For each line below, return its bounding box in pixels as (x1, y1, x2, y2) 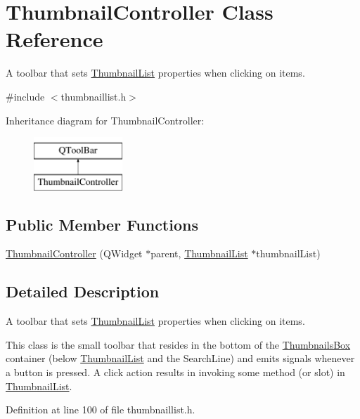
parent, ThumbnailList (150, 246, 248, 261)
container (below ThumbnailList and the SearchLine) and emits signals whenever (6, 351, 355, 366)
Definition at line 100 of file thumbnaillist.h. (6, 402, 195, 417)
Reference (6, 25, 103, 53)
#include (6, 89, 45, 103)
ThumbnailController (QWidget (6, 246, 143, 261)
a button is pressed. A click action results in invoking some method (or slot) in (6, 365, 345, 380)
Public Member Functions (6, 213, 198, 235)
